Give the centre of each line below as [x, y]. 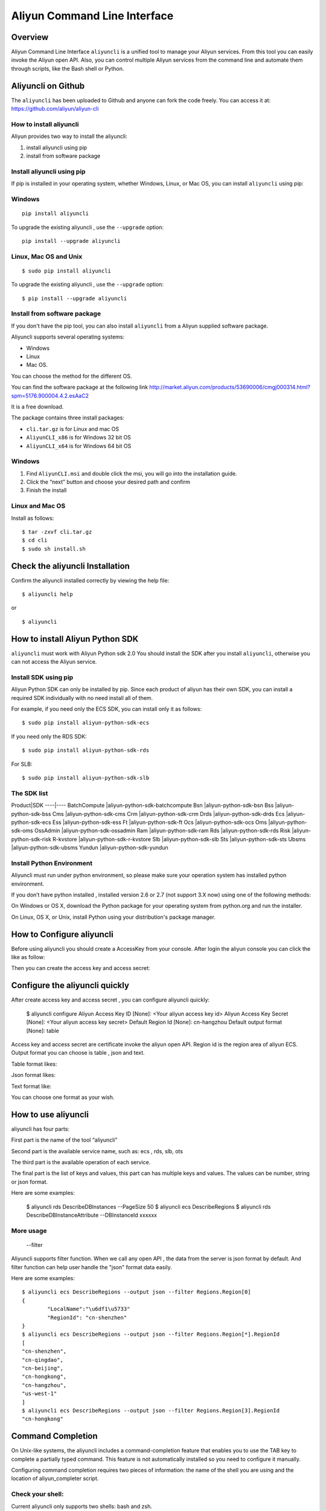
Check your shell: [37, 1494]
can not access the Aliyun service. [54, 662]
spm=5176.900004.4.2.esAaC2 [50, 395]
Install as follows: [33, 518]
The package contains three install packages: [68, 418]
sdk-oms [22, 830]
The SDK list [30, 793]
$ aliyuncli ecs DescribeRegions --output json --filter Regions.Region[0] [136, 1292]
